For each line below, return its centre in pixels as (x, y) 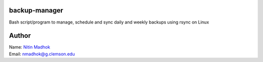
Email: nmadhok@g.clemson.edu (42, 54)
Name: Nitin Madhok (30, 47)
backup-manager (36, 10)
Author (20, 36)
